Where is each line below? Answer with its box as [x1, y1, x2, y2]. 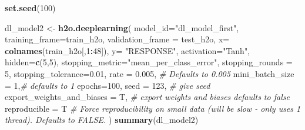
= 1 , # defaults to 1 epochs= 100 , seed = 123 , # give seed [5, 79, 210, 91]
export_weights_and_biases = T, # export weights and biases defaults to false [5, 91, 290, 103]
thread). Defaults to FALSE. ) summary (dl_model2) [5, 114, 199, 126]
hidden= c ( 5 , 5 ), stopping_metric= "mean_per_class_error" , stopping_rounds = [5, 56, 293, 68]
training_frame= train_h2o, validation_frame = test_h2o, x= [5, 33, 230, 45]
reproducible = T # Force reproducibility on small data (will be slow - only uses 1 [5, 102, 301, 114]
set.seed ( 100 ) [5, 2, 56, 14]
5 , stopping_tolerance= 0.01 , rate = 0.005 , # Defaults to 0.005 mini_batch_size [5, 67, 294, 79]
